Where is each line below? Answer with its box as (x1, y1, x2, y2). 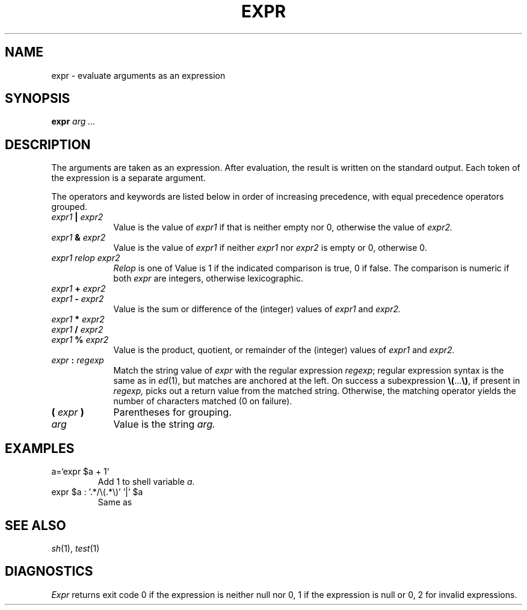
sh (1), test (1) (51, 543, 100, 553)
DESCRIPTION (5, 137, 91, 152)
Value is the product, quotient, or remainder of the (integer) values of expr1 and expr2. (113, 345, 455, 356)
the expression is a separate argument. (51, 173, 206, 183)
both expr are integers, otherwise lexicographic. (113, 273, 303, 284)
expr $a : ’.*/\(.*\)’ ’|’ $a (51, 487, 143, 498)
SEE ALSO (5, 517, 66, 533)
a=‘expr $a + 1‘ (51, 466, 109, 477)
